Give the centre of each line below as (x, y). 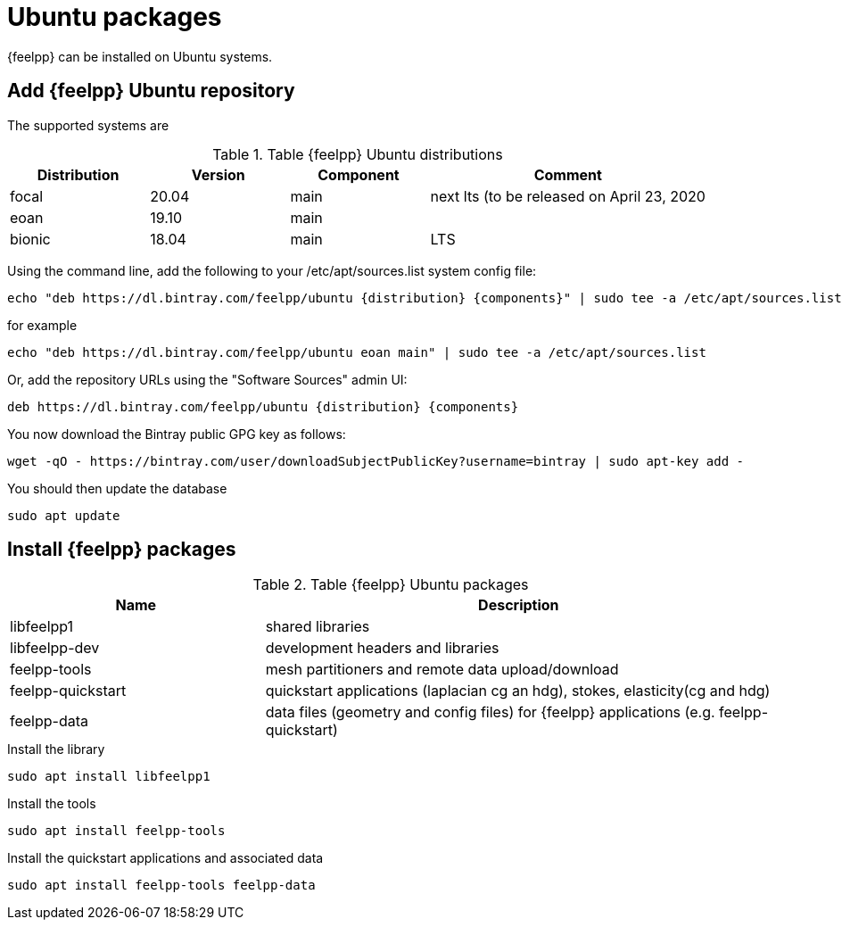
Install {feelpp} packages (122, 550)
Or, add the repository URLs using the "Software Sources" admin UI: (207, 379)
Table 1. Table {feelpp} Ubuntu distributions (358, 154)
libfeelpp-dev (55, 648)
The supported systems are (88, 125)
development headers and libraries (382, 648)
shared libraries (318, 627)
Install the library (56, 749)
